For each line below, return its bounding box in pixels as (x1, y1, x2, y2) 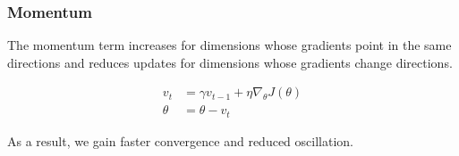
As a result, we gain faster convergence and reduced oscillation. (7, 131, 353, 150)
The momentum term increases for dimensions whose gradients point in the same (7, 36, 452, 54)
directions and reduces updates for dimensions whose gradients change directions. (7, 53, 453, 71)
